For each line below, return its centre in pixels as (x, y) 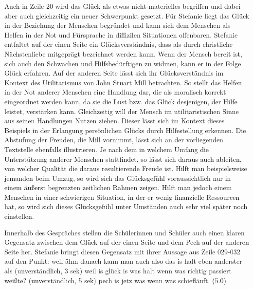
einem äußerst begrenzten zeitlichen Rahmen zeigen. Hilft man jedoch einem (118, 187)
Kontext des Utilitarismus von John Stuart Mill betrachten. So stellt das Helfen (123, 82)
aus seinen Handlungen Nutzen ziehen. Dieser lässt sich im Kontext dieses (115, 121)
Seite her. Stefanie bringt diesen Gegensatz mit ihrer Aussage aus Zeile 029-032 (122, 251)
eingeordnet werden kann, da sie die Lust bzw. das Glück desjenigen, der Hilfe (121, 101)
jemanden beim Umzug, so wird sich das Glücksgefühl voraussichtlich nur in (118, 178)
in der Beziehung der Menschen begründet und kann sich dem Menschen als (117, 25)
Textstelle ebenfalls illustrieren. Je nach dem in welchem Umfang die (107, 149)
